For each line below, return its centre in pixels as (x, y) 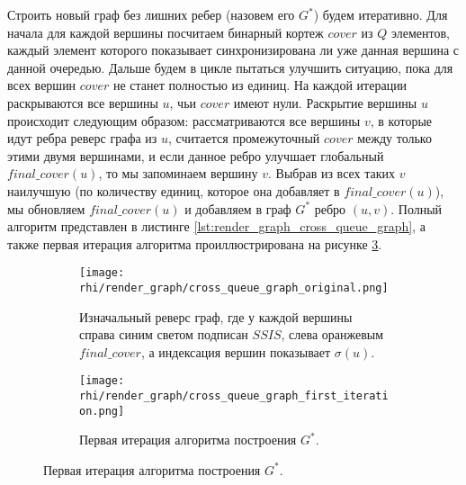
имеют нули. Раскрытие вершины (325, 102)
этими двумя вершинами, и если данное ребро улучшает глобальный (196, 155)
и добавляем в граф (238, 208)
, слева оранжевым (332, 334)
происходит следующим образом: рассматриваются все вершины (184, 120)
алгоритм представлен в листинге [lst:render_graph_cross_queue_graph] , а (217, 226)
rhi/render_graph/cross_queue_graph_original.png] (234, 287)
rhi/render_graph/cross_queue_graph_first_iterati (234, 396)
